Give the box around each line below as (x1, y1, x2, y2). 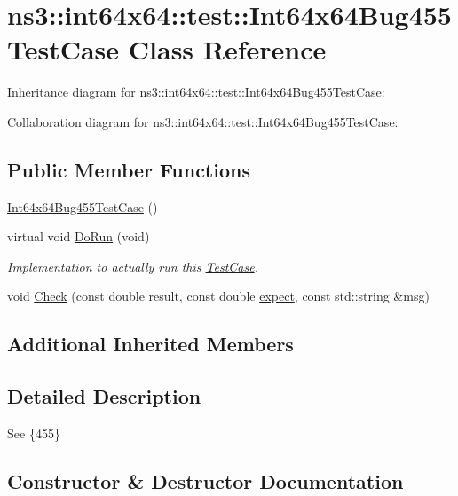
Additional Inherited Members (7, 330, 294, 358)
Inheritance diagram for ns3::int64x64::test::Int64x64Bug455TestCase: (7, 83, 385, 101)
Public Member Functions (7, 155, 250, 183)
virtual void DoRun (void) (7, 227, 150, 246)
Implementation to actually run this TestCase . (7, 256, 258, 275)
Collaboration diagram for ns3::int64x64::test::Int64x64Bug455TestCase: (7, 112, 399, 130)
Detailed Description (7, 382, 201, 410)
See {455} (7, 424, 60, 443)
